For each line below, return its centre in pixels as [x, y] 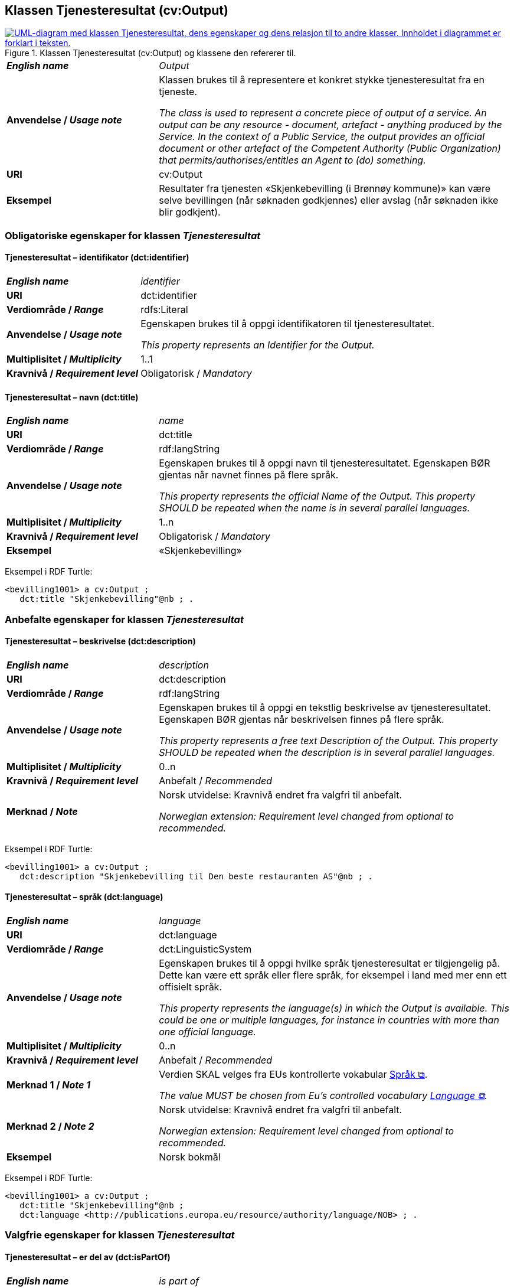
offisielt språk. [191, 987]
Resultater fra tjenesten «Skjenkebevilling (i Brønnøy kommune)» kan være [325, 189]
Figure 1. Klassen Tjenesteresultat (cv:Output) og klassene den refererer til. [150, 53]
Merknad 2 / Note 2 [50, 1126]
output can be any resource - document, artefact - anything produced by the [330, 125]
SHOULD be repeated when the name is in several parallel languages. [315, 508]
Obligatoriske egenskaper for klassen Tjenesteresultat [133, 235]
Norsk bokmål [190, 1157]
